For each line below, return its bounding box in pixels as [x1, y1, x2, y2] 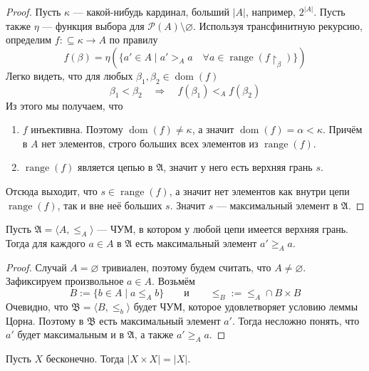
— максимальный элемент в [216, 197, 338, 212]
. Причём [322, 122, 363, 137]
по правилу [109, 32, 158, 47]
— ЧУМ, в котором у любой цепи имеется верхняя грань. [97, 221, 348, 236]
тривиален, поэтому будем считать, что [102, 259, 271, 274]
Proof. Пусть [6, 4, 61, 19]
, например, [245, 4, 296, 19]
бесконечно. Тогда [46, 350, 124, 365]
